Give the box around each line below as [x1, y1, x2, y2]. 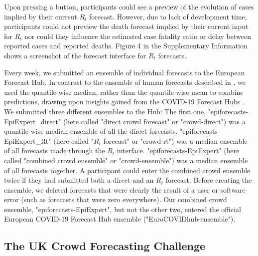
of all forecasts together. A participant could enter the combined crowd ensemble [4, 165, 251, 175]
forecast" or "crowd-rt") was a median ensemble [103, 135, 248, 146]
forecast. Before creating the [165, 175, 252, 185]
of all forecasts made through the [4, 145, 105, 156]
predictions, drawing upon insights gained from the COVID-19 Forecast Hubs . [4, 96, 245, 107]
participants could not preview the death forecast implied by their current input [4, 21, 249, 31]
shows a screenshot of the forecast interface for [4, 50, 146, 60]
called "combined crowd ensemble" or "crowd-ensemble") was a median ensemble [4, 155, 248, 165]
